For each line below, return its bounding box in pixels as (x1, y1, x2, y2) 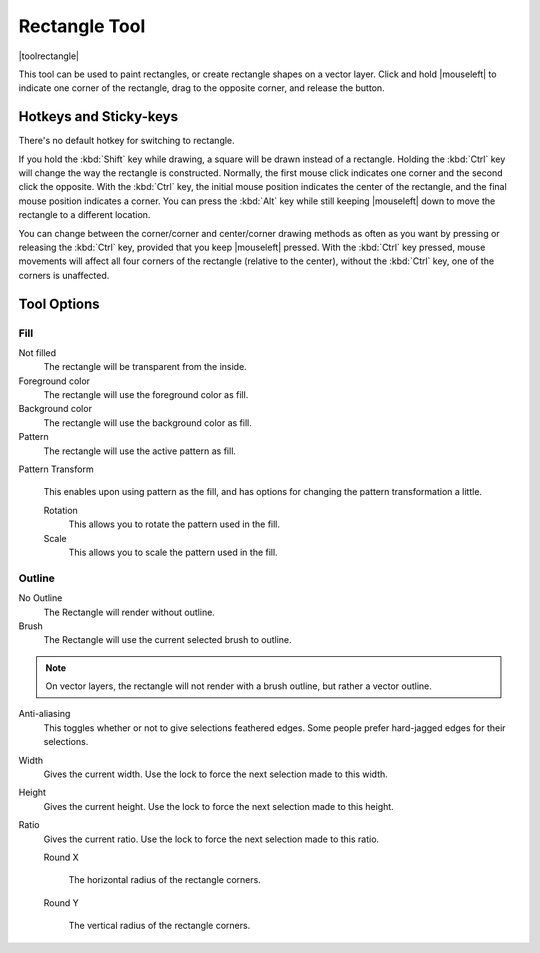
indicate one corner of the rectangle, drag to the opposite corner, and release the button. (18, 82, 385, 94)
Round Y (43, 896, 79, 909)
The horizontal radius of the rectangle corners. (68, 874, 262, 886)
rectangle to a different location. (18, 209, 151, 221)
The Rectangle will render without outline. (43, 606, 215, 618)
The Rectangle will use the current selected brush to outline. (43, 634, 292, 646)
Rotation (43, 504, 79, 516)
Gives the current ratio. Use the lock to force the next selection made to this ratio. (43, 833, 380, 845)
